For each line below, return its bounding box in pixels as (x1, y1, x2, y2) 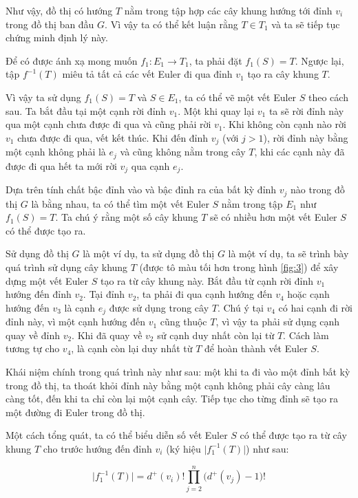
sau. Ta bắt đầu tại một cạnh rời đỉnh (6, 103, 167, 118)
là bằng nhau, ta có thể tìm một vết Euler (31, 196, 209, 210)
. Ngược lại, (295, 53, 344, 67)
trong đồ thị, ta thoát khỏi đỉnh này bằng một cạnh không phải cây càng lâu (6, 378, 330, 392)
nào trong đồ (291, 182, 345, 197)
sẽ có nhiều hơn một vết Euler (209, 210, 337, 224)
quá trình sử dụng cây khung (6, 259, 128, 274)
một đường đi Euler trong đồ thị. (6, 404, 145, 419)
